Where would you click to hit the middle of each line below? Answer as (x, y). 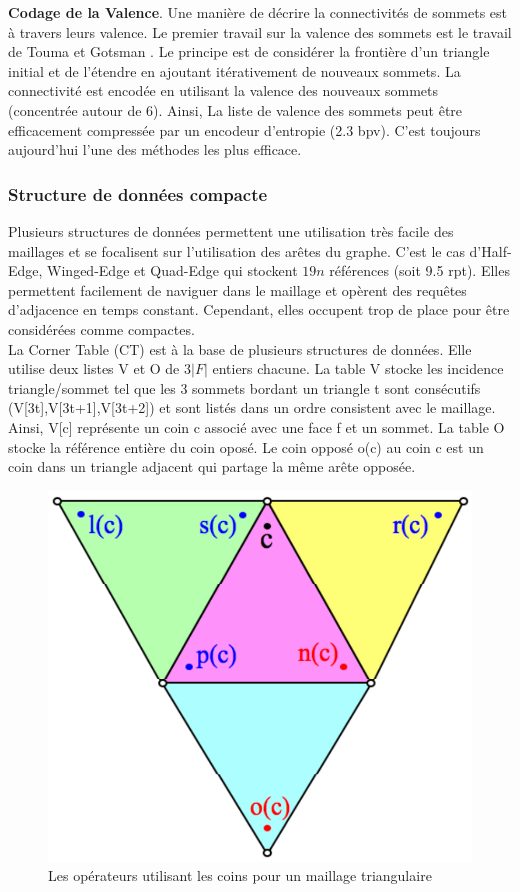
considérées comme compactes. (101, 328)
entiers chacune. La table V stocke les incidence (358, 368)
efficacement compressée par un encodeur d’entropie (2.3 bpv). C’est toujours (244, 129)
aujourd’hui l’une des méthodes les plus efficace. (155, 149)
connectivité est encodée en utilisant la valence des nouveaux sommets (223, 90)
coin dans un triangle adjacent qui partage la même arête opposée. (212, 466)
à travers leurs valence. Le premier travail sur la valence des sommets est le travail (260, 31)
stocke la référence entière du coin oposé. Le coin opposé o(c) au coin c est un (246, 446)
